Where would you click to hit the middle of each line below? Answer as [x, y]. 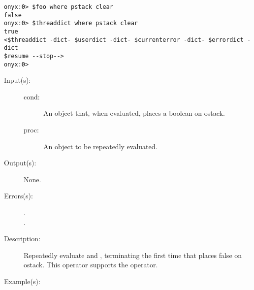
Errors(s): [18, 196]
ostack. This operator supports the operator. [91, 265]
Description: [22, 239]
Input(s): [17, 80]
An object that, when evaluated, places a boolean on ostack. [134, 113]
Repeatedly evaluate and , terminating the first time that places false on [133, 255]
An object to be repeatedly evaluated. [100, 146]
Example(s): [22, 281]
